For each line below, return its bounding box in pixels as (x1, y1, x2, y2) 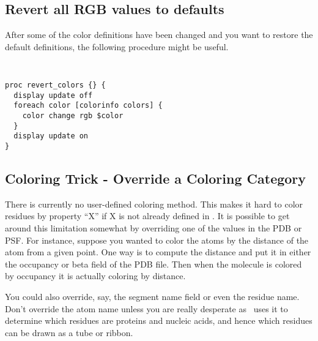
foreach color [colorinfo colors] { (13, 101, 163, 110)
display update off (13, 91, 93, 100)
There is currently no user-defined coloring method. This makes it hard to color (5, 197, 303, 210)
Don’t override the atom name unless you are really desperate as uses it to (5, 302, 288, 315)
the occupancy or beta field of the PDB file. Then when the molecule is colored (5, 257, 302, 270)
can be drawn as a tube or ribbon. (5, 326, 133, 339)
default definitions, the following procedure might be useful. (5, 40, 229, 53)
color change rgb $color (22, 111, 124, 121)
